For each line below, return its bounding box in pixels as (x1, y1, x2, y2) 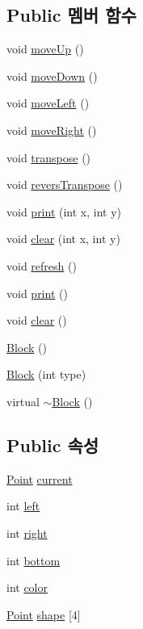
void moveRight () (6, 121, 97, 138)
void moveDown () (6, 67, 98, 84)
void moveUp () (6, 40, 84, 57)
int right (6, 524, 48, 541)
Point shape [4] (6, 606, 81, 623)
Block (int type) (6, 366, 86, 383)
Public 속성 (6, 432, 99, 457)
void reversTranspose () (6, 176, 123, 193)
